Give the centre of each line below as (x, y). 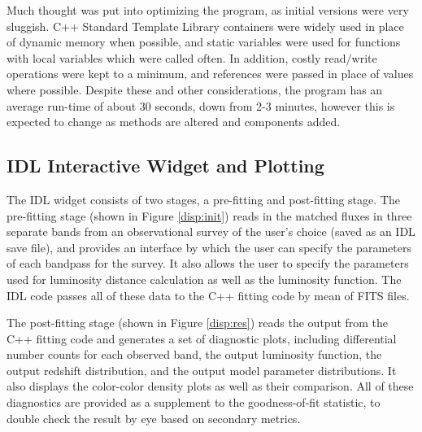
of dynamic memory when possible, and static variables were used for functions (204, 42)
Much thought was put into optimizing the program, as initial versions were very (208, 10)
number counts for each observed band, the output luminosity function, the (194, 354)
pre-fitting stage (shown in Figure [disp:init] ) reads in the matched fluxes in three (209, 215)
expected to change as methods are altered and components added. (174, 122)
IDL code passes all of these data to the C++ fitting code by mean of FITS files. (208, 295)
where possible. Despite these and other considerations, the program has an (195, 89)
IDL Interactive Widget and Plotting (165, 166)
